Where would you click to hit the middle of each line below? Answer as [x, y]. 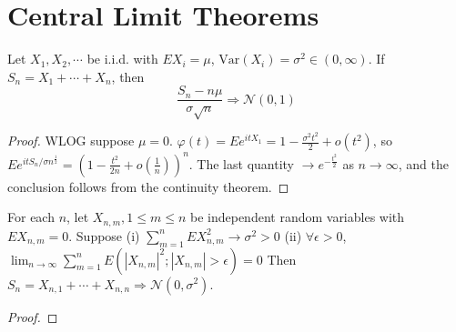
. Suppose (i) [104, 235]
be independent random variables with [297, 217]
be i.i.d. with [122, 59]
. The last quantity [241, 163]
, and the [423, 163]
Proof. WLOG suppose [71, 141]
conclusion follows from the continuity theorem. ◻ [148, 186]
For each [31, 217]
